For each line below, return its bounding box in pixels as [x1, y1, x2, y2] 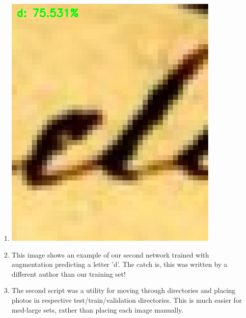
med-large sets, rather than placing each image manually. [11, 304, 184, 315]
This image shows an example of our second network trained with [11, 249, 209, 260]
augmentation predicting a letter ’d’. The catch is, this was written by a [11, 259, 227, 269]
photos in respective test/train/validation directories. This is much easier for [11, 294, 242, 305]
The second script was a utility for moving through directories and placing [11, 285, 236, 295]
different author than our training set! [11, 268, 126, 279]
